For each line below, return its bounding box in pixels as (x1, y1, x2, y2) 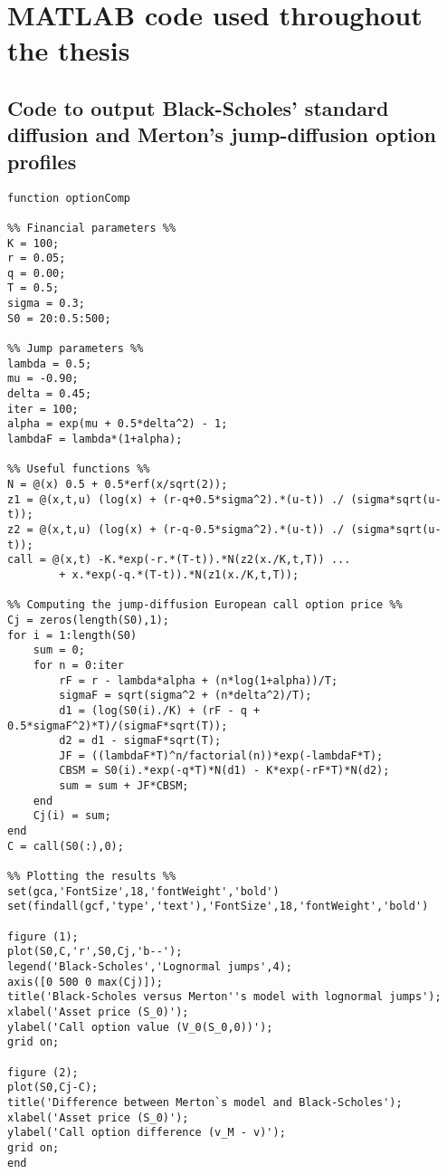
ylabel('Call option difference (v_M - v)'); (7, 1126, 286, 1140)
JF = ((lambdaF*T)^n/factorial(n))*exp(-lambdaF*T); (59, 749, 384, 762)
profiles (7, 147, 77, 175)
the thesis (7, 32, 130, 69)
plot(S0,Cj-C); (7, 1081, 99, 1094)
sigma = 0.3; (7, 297, 85, 310)
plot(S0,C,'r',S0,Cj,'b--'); (7, 945, 183, 959)
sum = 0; (33, 644, 85, 657)
